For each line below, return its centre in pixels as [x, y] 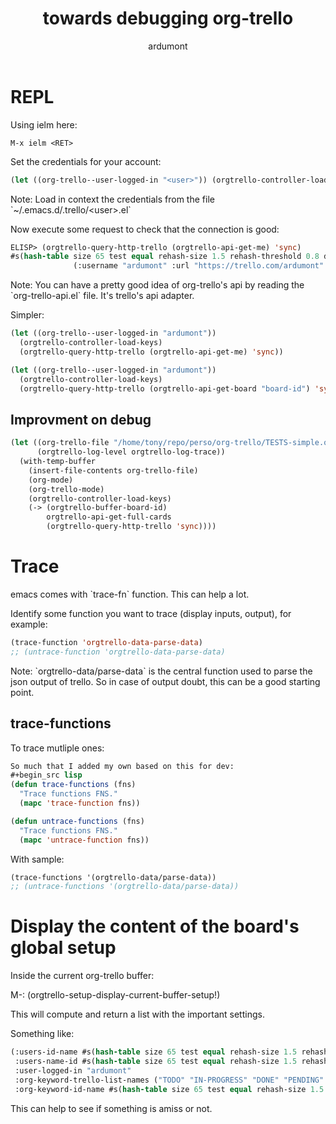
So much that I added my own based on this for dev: [122, 766]
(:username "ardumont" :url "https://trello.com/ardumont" [199, 266]
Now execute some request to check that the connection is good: [145, 229]
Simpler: [27, 315]
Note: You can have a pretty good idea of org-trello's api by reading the [157, 285]
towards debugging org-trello [168, 18]
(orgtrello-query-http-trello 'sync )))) [131, 527]
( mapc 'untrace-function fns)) [84, 840]
